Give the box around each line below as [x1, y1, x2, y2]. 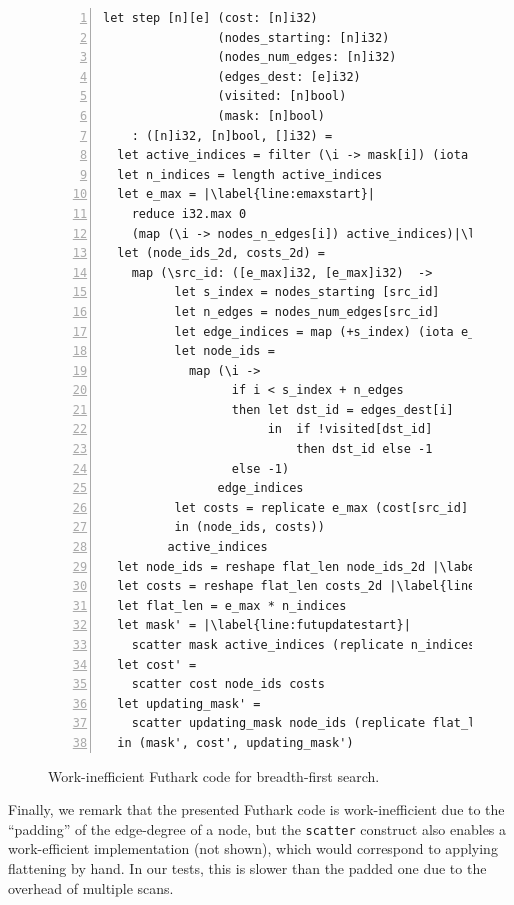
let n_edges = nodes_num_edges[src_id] [174, 304, 440, 319]
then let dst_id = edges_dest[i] [231, 402, 454, 417]
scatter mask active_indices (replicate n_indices [131, 638, 476, 652]
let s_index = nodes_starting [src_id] [174, 285, 440, 300]
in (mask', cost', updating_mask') [117, 735, 354, 750]
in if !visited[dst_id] [267, 422, 433, 437]
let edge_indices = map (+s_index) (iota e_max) [174, 324, 504, 339]
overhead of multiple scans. [8, 877, 174, 898]
